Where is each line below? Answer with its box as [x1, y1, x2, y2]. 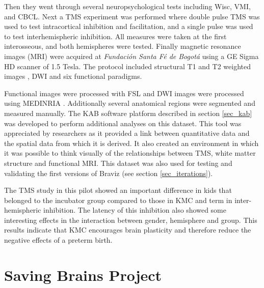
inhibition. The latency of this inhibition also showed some [43, 205, 227, 215]
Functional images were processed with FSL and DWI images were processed [4, 88, 244, 98]
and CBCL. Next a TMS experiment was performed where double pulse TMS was [4, 11, 260, 21]
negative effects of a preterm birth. [4, 235, 113, 245]
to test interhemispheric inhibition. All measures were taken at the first [4, 31, 227, 41]
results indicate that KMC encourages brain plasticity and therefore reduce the [4, 224, 251, 235]
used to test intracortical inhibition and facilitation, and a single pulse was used [4, 21, 253, 32]
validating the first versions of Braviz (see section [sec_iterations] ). [4, 167, 213, 178]
